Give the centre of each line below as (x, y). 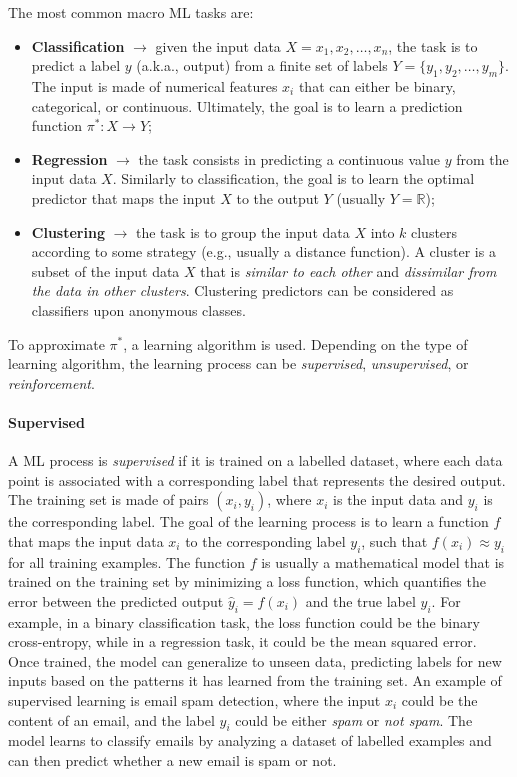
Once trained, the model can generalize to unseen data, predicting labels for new (255, 660)
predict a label (76, 65)
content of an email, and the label (111, 719)
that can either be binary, (377, 85)
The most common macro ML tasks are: (131, 12)
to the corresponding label (265, 540)
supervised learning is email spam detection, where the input (194, 700)
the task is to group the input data (243, 231)
